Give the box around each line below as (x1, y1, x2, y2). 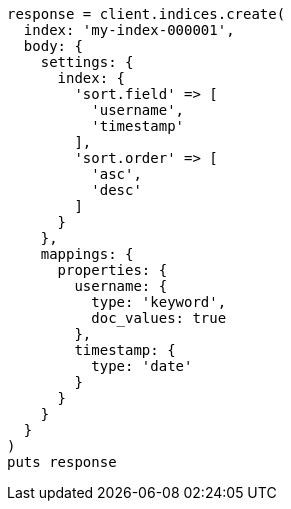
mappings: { (40, 246, 134, 262)
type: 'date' (91, 358, 193, 374)
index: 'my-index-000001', (23, 22, 235, 38)
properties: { (57, 262, 168, 278)
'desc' (91, 182, 142, 198)
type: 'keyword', (91, 294, 227, 310)
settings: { (40, 54, 134, 70)
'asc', (91, 166, 142, 182)
